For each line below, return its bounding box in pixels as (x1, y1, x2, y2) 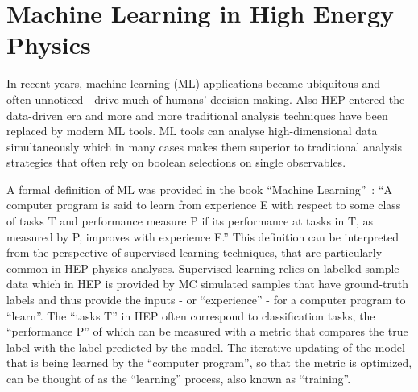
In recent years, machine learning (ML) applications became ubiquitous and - (6, 75, 388, 92)
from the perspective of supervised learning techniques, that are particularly (6, 244, 383, 261)
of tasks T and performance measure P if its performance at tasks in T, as (6, 213, 374, 229)
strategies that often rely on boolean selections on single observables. (6, 154, 346, 171)
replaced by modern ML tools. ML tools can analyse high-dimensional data (6, 122, 378, 139)
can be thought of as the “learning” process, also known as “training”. (6, 370, 351, 386)
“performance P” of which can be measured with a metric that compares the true (6, 323, 408, 340)
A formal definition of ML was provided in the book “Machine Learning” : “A (6, 180, 392, 197)
